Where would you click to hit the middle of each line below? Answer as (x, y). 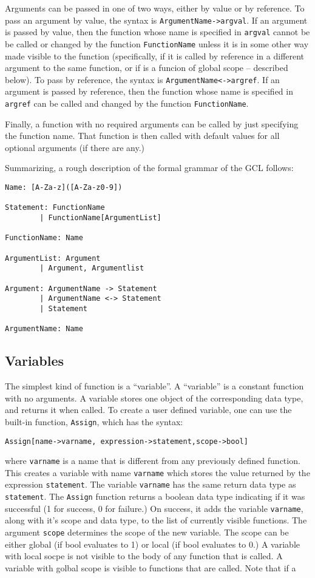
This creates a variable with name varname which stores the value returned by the (157, 472)
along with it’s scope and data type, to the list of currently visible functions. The (156, 520)
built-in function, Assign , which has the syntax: (94, 421)
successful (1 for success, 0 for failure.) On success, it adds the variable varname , (154, 508)
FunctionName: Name (44, 238)
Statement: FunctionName (55, 208)
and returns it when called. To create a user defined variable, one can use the (148, 410)
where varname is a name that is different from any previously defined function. (153, 461)
